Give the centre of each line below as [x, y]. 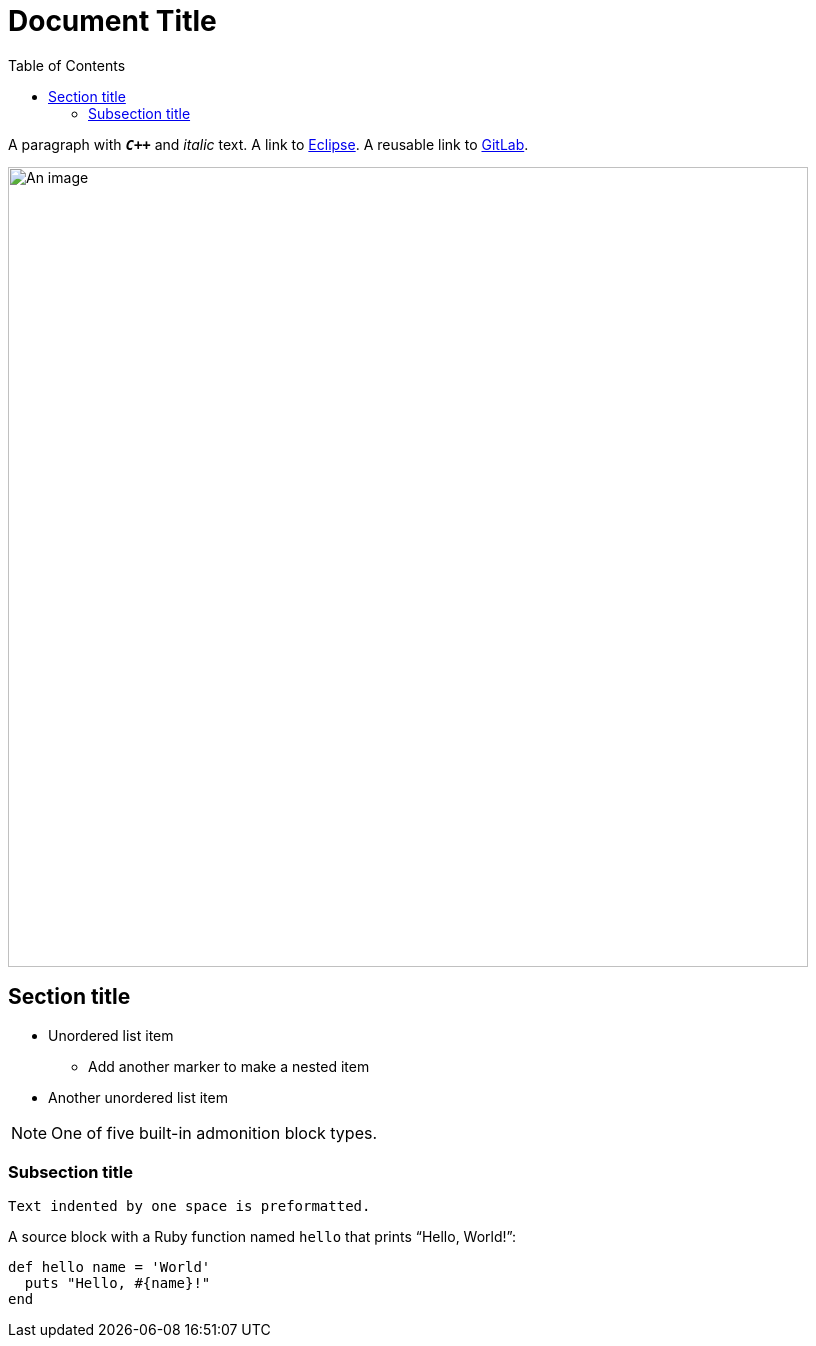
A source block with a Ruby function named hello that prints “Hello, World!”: [262, 1237]
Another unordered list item [138, 1097]
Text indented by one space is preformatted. [189, 1206]
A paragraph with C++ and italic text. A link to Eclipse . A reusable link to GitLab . [268, 144]
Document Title [112, 21]
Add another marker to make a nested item [229, 1066]
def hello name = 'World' [109, 1267]
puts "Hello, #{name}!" [117, 1283]
